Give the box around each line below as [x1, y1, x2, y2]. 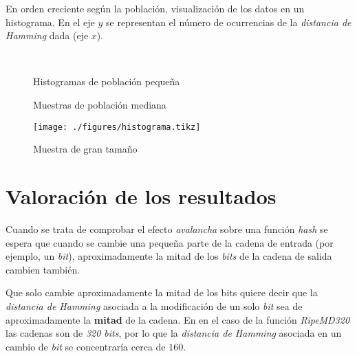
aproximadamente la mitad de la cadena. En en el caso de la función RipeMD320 [6, 312, 350, 326]
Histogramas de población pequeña [33, 74, 180, 89]
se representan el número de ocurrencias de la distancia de [106, 14, 351, 29]
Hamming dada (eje [6, 28, 89, 43]
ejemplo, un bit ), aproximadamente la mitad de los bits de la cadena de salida [6, 249, 332, 263]
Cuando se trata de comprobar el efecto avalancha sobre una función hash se [6, 221, 328, 236]
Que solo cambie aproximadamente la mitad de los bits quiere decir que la [6, 285, 318, 300]
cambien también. [6, 262, 80, 276]
